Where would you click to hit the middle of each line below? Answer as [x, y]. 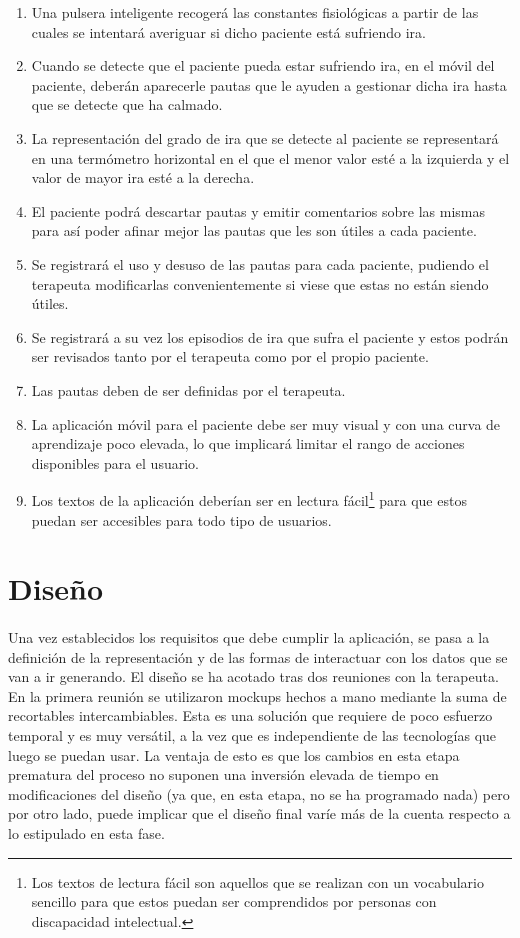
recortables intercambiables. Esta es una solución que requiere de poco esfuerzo [250, 715]
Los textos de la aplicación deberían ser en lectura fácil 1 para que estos [249, 498]
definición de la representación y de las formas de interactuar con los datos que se [258, 656]
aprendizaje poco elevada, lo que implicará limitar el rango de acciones [248, 443]
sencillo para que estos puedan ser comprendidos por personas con [234, 901]
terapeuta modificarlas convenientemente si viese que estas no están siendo [260, 283]
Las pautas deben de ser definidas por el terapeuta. [188, 389]
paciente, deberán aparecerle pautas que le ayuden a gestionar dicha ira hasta [269, 84]
